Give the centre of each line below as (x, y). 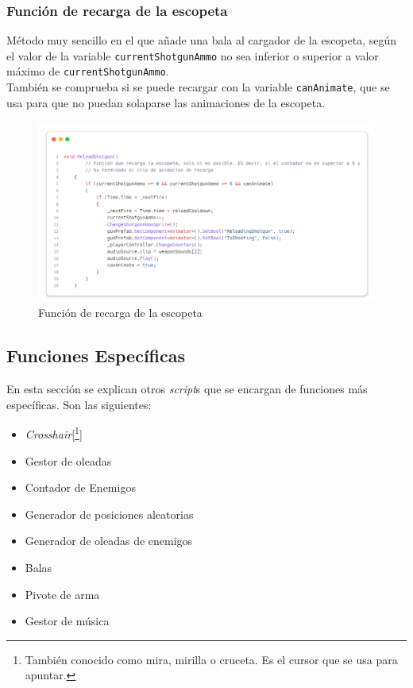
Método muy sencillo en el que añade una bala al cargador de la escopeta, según (202, 40)
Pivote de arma (62, 594)
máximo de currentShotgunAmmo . (88, 71)
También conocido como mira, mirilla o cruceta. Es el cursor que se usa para (211, 659)
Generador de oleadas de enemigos (109, 541)
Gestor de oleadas (68, 460)
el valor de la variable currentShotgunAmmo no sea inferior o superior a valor (193, 55)
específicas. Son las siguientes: (79, 404)
